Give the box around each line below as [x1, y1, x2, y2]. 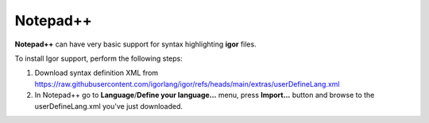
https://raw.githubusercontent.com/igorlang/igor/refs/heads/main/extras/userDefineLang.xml [34, 79, 340, 88]
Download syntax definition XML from [34, 68, 159, 78]
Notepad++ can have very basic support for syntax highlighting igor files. [14, 39, 257, 49]
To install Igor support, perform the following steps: [14, 54, 183, 63]
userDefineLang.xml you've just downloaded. [34, 101, 183, 110]
